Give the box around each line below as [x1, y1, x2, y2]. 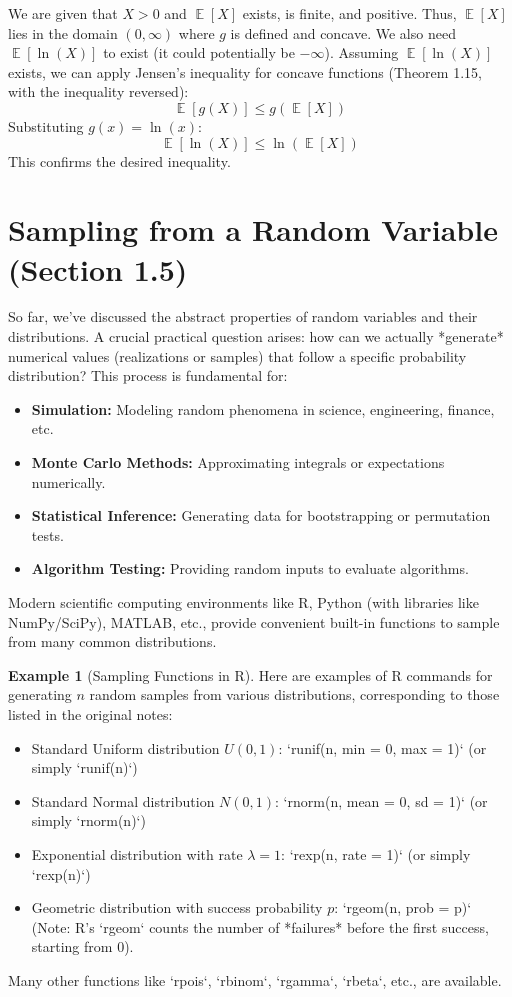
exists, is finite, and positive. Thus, [242, 3, 457, 23]
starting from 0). [31, 936, 134, 957]
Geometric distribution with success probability [31, 897, 323, 918]
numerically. [31, 471, 106, 492]
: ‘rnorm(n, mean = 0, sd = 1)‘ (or [275, 790, 488, 811]
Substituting [8, 115, 84, 136]
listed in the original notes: [8, 703, 173, 724]
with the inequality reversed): [8, 81, 189, 102]
